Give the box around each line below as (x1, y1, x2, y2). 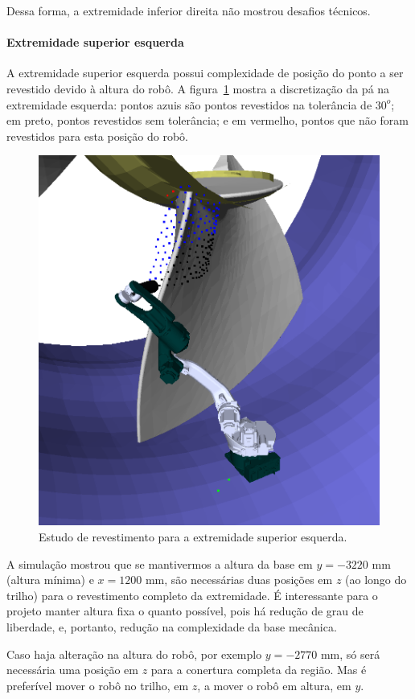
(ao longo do (345, 571, 407, 588)
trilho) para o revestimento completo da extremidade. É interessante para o (6, 586, 378, 603)
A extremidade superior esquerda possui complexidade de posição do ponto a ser (6, 64, 404, 81)
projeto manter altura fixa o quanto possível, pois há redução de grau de (6, 602, 364, 619)
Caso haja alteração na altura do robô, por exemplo (6, 645, 262, 662)
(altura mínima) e (6, 571, 94, 588)
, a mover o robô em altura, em (197, 676, 351, 693)
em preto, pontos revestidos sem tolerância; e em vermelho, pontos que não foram (6, 112, 409, 129)
